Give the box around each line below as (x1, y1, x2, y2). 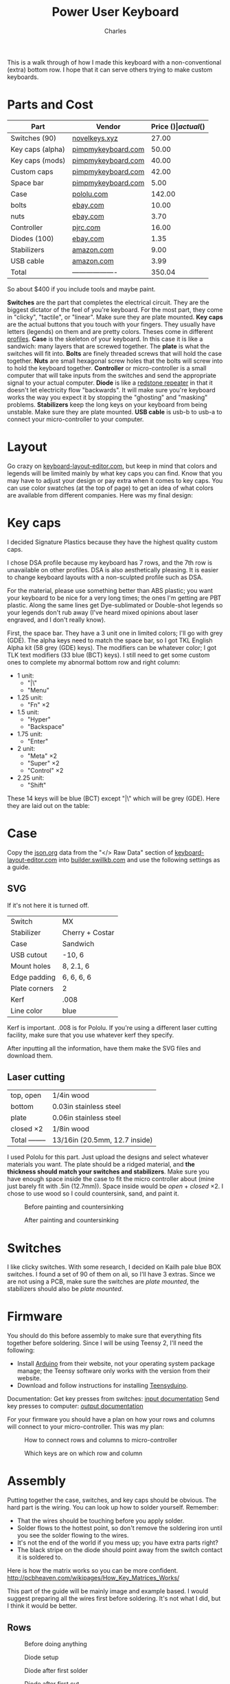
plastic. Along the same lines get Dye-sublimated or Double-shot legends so (7, 600, 223, 609)
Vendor (95, 122, 122, 131)
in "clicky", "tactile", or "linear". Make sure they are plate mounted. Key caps (7, 313, 223, 321)
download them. (7, 1051, 54, 1059)
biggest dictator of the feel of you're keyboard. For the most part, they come (7, 305, 223, 313)
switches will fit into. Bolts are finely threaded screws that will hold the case (7, 349, 222, 357)
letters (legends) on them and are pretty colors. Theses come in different (7, 327, 214, 335)
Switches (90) (10, 133, 57, 143)
